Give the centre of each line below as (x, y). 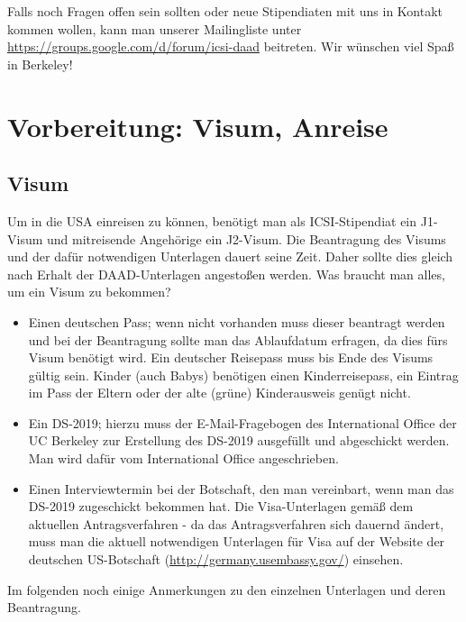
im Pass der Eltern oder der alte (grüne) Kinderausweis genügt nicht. (219, 393)
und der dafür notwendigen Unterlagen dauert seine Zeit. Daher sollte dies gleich (230, 256)
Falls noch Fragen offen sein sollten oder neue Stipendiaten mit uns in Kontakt (225, 11)
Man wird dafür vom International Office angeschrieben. (183, 458)
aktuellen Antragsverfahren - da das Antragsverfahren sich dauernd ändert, (236, 523)
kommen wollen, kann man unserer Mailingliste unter (155, 28)
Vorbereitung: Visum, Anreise (198, 126)
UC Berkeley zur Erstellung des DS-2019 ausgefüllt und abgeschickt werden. (239, 440)
